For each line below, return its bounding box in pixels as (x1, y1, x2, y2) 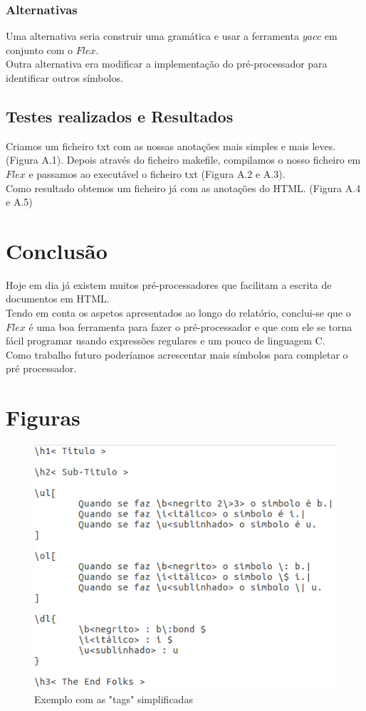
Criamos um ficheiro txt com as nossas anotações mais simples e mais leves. (6, 138, 336, 153)
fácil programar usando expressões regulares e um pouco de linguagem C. (6, 333, 325, 348)
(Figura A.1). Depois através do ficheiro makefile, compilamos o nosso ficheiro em (6, 152, 361, 167)
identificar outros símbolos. (6, 70, 123, 85)
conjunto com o (6, 42, 73, 57)
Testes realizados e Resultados (6, 105, 234, 127)
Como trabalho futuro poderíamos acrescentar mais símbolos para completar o (6, 347, 348, 362)
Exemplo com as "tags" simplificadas (34, 692, 193, 707)
